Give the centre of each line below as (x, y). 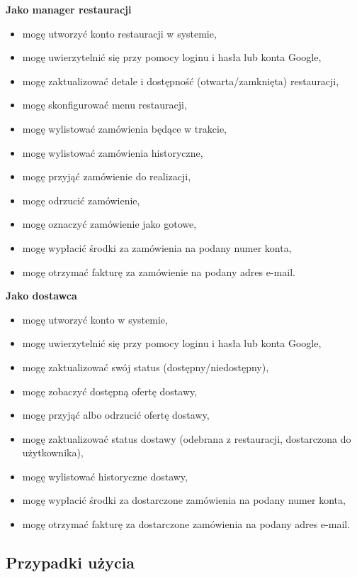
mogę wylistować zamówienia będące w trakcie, (125, 128)
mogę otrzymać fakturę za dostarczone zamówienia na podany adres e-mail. (186, 524)
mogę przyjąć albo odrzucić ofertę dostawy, (116, 415)
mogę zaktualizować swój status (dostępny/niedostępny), (146, 367)
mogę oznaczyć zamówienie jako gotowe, (109, 224)
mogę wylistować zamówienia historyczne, (113, 152)
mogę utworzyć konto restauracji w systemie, (119, 33)
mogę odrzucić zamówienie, (81, 200)
